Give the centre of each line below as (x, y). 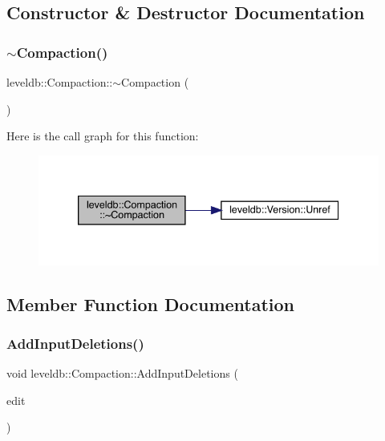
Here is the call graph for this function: (103, 136)
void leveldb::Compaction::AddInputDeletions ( (122, 373)
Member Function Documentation (151, 303)
